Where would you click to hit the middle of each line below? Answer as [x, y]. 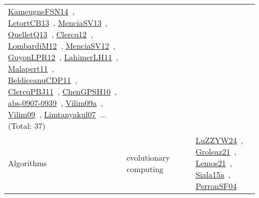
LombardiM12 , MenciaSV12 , [62, 46]
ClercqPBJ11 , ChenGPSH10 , [63, 91]
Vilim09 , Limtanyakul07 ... [57, 114]
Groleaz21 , [216, 151]
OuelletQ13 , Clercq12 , [51, 34]
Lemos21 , [214, 163]
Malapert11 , [31, 68]
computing [145, 169]
